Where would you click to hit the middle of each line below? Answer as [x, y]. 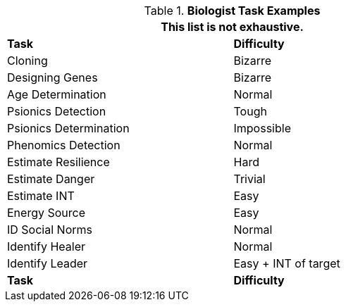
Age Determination [57, 94]
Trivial [249, 179]
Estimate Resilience [58, 162]
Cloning [27, 61]
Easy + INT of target [287, 263]
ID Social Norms [50, 230]
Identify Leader [48, 263]
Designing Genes [52, 77]
